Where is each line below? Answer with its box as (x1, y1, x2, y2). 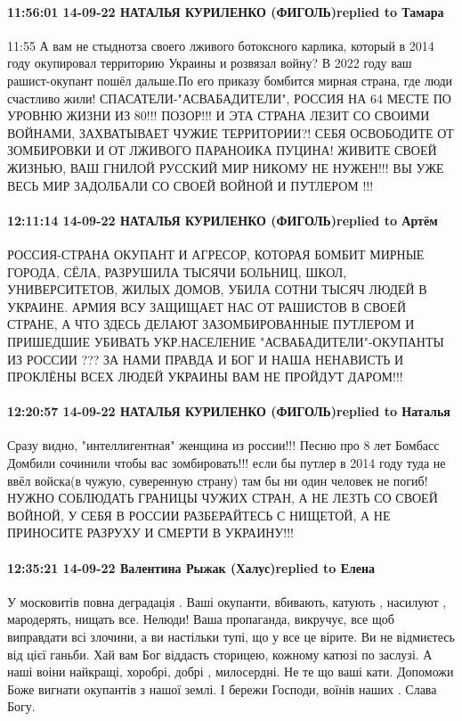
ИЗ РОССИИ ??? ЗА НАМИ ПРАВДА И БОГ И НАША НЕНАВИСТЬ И (7, 349, 404, 368)
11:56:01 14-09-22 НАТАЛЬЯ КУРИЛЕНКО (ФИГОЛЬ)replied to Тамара (7, 2, 444, 20)
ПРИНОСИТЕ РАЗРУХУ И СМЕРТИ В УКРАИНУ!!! (7, 523, 294, 542)
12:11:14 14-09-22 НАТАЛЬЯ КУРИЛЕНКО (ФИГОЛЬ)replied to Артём (7, 210, 438, 229)
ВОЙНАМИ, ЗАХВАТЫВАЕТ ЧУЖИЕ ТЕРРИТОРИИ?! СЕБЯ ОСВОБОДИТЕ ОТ (7, 123, 454, 142)
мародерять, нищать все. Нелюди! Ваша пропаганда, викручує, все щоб (7, 610, 394, 628)
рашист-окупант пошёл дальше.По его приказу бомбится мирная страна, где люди (7, 70, 453, 89)
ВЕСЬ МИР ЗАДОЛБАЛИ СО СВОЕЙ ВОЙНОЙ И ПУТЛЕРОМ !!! (7, 176, 374, 194)
